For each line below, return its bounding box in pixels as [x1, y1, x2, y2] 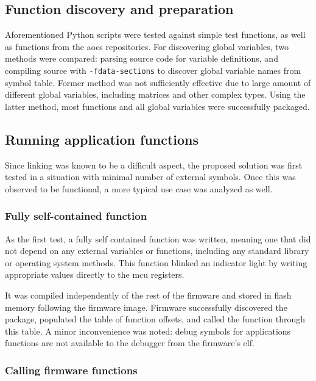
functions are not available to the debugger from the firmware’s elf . [5, 336, 255, 349]
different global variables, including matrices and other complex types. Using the [5, 88, 306, 101]
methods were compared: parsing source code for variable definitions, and [5, 52, 278, 65]
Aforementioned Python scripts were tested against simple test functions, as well [5, 28, 306, 41]
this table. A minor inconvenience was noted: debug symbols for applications [5, 324, 291, 337]
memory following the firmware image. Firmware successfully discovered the [5, 300, 287, 313]
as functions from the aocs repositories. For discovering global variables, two [5, 40, 289, 53]
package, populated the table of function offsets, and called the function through [5, 313, 305, 325]
